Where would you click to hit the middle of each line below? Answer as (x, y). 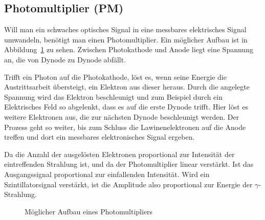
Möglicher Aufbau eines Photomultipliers (89, 211)
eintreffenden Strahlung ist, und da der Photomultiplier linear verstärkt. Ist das (129, 164)
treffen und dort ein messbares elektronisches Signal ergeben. (100, 137)
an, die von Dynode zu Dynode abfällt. (65, 59)
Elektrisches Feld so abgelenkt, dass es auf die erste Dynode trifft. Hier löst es (126, 107)
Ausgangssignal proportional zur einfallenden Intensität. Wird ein (107, 174)
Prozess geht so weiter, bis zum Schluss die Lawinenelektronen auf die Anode (125, 127)
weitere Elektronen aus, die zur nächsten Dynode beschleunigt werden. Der (122, 116)
